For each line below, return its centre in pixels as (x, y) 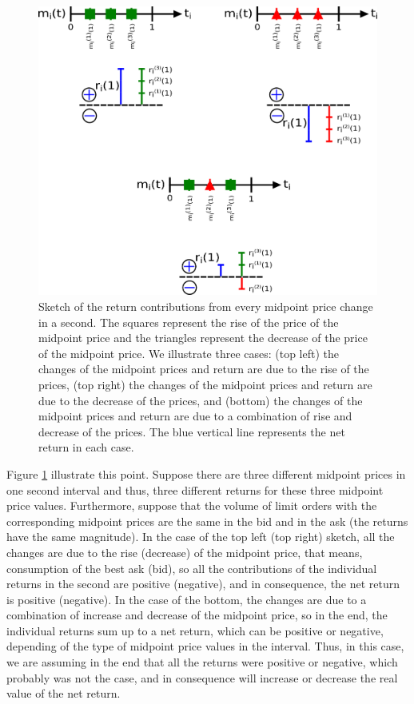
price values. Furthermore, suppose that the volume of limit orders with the (192, 505)
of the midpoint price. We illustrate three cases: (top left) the (189, 353)
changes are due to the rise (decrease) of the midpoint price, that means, (185, 552)
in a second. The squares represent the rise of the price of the (189, 322)
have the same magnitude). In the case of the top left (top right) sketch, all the (201, 537)
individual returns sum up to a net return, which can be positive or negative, (195, 630)
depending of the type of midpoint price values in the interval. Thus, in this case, (205, 646)
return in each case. (86, 447)
